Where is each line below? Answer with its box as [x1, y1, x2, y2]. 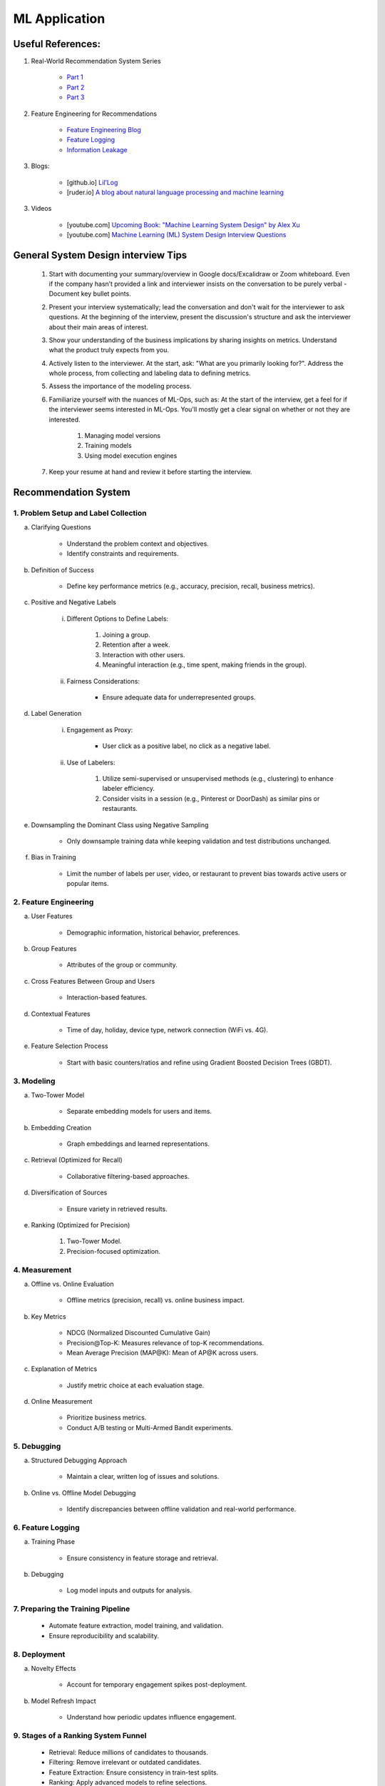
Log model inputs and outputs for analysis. [66, 1586, 192, 1595]
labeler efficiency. [102, 784, 155, 793]
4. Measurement [13, 1264, 72, 1274]
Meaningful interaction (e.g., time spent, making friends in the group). [102, 661, 307, 669]
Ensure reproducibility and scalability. [48, 1631, 160, 1640]
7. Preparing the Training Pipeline [13, 1604, 130, 1614]
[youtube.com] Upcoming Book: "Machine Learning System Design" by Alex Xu [66, 220, 301, 229]
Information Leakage [66, 145, 128, 154]
